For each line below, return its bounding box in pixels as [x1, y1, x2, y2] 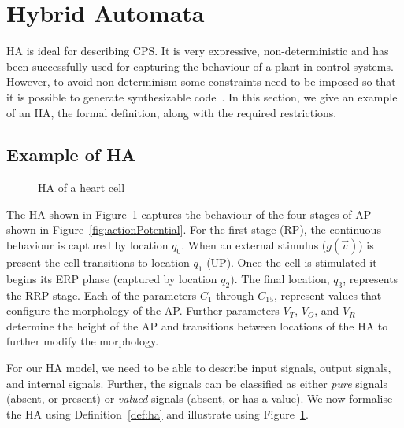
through [216, 286, 254, 303]
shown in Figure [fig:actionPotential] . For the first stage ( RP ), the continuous [6, 221, 381, 238]
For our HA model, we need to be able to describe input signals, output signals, [6, 360, 391, 376]
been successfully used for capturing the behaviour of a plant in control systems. [6, 57, 394, 74]
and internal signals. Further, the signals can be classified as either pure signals [6, 374, 387, 391]
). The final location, [230, 270, 330, 286]
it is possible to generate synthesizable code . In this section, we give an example [6, 88, 398, 105]
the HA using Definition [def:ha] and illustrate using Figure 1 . [6, 405, 309, 422]
